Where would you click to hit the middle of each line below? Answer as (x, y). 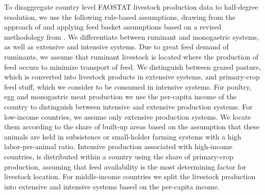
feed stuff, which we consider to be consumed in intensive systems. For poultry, (128, 86)
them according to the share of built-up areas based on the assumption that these (132, 127)
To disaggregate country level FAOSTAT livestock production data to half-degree (131, 7)
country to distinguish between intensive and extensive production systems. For (128, 106)
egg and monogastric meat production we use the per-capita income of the (121, 96)
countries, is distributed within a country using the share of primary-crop (119, 156)
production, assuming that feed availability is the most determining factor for (125, 166)
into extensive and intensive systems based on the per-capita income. (112, 186)
